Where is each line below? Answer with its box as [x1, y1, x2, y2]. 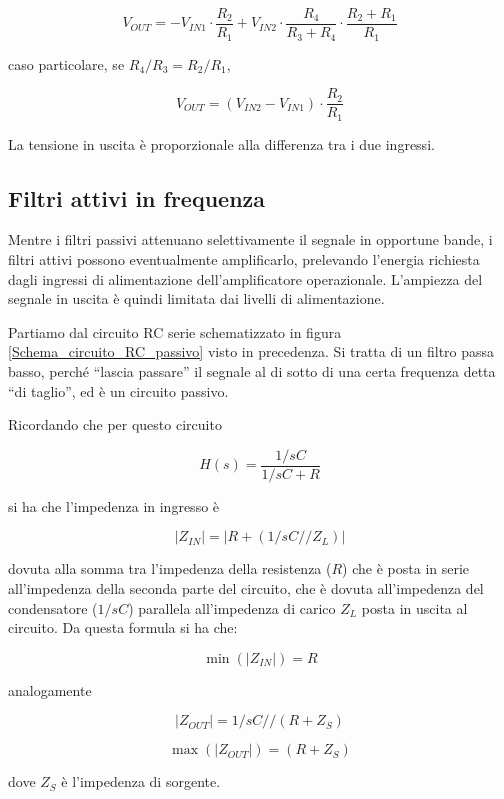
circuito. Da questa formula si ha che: [8, 617, 238, 638]
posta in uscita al [361, 597, 468, 618]
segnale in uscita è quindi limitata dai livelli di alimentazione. [8, 288, 385, 309]
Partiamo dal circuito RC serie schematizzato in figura [8, 321, 342, 342]
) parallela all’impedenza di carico [128, 597, 336, 618]
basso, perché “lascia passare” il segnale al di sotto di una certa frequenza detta [8, 360, 496, 381]
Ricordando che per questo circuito [8, 414, 222, 435]
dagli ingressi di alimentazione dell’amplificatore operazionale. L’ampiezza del [8, 268, 483, 289]
